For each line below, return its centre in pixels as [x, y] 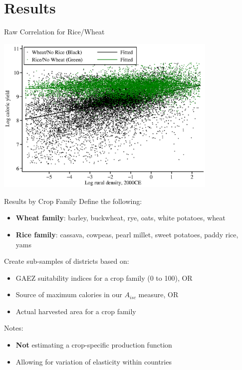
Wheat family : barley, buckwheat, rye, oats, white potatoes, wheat [121, 218]
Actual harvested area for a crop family [76, 311]
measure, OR [158, 294]
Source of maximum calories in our [69, 294]
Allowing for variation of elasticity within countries [94, 361]
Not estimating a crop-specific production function [94, 345]
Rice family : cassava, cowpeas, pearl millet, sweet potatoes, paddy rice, [127, 234]
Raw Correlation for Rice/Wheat [54, 32]
